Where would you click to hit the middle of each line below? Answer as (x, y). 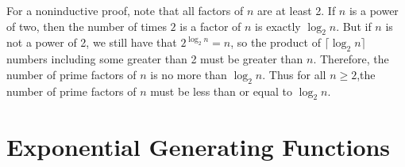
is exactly (278, 26)
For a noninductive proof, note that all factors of (125, 10)
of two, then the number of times (87, 26)
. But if (354, 26)
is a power (374, 10)
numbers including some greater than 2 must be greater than (155, 59)
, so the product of (276, 42)
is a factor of (210, 26)
